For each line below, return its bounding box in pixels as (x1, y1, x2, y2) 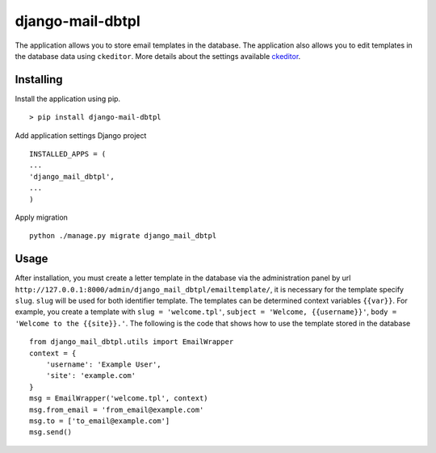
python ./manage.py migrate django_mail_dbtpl (29, 231, 217, 241)
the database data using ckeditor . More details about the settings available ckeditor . (15, 51, 301, 61)
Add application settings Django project (15, 130, 147, 141)
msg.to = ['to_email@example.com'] (29, 416, 170, 426)
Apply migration (15, 212, 69, 222)
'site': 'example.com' (45, 371, 136, 380)
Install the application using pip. (15, 94, 121, 103)
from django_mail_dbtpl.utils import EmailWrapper (29, 338, 234, 346)
